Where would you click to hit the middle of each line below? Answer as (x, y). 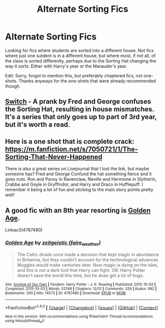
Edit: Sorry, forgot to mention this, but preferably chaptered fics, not (74, 75)
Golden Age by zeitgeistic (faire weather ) (53, 243)
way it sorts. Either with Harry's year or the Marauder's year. (66, 66)
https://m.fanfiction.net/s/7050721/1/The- (72, 149)
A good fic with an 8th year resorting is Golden (78, 210)
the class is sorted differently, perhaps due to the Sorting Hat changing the (81, 61)
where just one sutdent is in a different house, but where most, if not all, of (81, 56)
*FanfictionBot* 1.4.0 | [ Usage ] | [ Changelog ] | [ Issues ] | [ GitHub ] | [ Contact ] (82, 307)
